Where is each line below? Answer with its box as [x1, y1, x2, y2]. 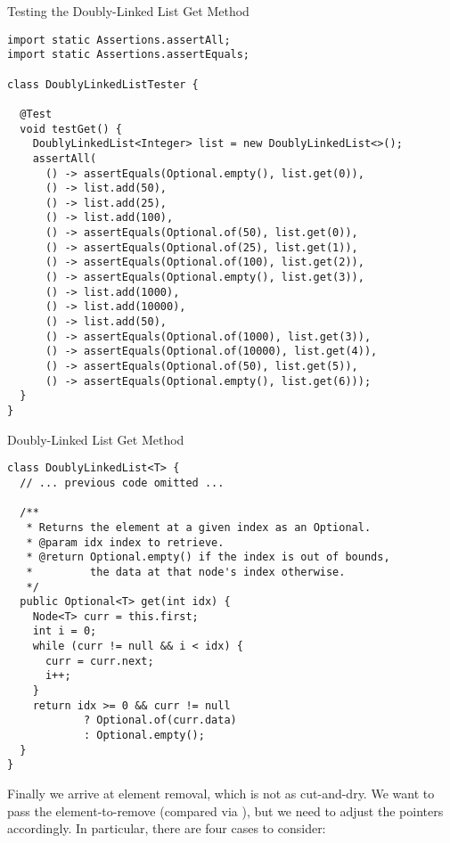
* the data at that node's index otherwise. [26, 565, 346, 578]
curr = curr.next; [45, 654, 154, 667]
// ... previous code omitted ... [20, 476, 225, 489]
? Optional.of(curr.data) [83, 714, 237, 727]
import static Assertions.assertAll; [7, 33, 231, 46]
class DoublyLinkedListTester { [7, 78, 199, 91]
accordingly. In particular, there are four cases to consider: [7, 819, 326, 838]
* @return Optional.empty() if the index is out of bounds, [26, 551, 390, 564]
